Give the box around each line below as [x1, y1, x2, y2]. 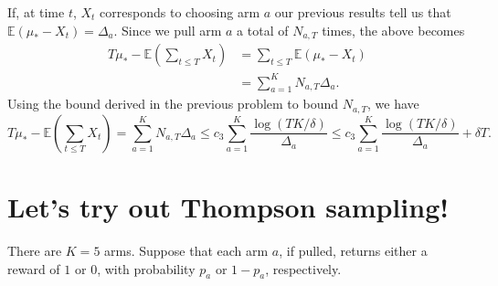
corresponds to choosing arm [100, 3, 260, 21]
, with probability [97, 259, 196, 278]
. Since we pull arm [113, 20, 222, 39]
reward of [7, 259, 60, 278]
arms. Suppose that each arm [104, 240, 269, 260]
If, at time [7, 3, 65, 21]
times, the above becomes [322, 20, 465, 39]
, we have [367, 94, 419, 113]
